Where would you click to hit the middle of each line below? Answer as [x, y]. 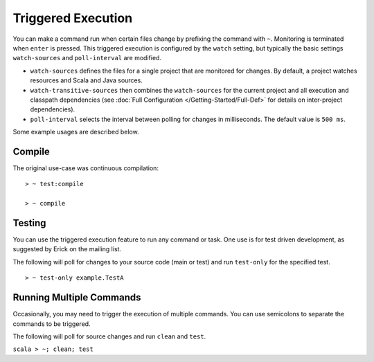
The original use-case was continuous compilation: [86, 168]
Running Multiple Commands [77, 298]
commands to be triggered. [52, 324]
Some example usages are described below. [76, 132]
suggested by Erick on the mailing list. [67, 249]
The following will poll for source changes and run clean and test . [109, 336]
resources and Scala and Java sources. [87, 80]
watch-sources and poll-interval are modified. [87, 58]
